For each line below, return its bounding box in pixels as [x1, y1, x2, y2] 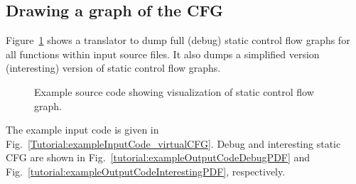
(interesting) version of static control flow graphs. [6, 60, 221, 75]
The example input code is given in [6, 122, 159, 137]
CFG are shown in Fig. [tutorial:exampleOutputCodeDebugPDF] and [6, 150, 311, 165]
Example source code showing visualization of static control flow [34, 84, 314, 99]
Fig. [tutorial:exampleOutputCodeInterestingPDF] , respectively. [6, 163, 286, 178]
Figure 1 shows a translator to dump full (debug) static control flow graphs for [6, 33, 350, 48]
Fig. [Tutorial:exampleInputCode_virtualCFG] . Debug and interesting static [6, 136, 341, 151]
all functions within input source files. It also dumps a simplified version [6, 46, 320, 61]
